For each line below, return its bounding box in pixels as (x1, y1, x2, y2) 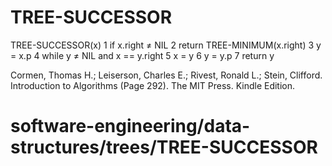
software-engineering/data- (10, 115, 251, 138)
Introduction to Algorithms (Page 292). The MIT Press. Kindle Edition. (10, 79, 296, 91)
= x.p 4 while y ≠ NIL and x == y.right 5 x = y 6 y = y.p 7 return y (10, 49, 275, 61)
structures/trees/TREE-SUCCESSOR (10, 136, 318, 159)
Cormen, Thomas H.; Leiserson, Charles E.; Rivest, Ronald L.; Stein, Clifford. (10, 69, 323, 81)
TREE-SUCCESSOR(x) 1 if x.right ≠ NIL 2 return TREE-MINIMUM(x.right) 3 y (10, 39, 322, 51)
